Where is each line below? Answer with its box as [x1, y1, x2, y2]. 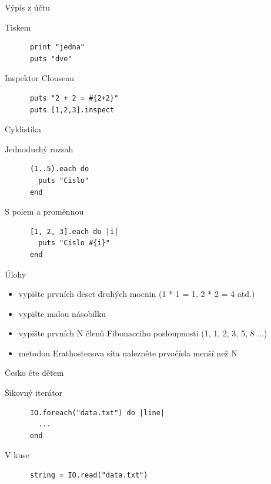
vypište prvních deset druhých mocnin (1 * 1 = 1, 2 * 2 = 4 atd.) [18, 288, 255, 300]
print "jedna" [29, 43, 85, 52]
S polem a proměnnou [5, 205, 84, 218]
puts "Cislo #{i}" [38, 239, 110, 248]
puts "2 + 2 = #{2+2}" [29, 94, 119, 102]
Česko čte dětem [5, 366, 64, 379]
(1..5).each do [29, 165, 89, 173]
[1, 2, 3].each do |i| [29, 227, 119, 236]
